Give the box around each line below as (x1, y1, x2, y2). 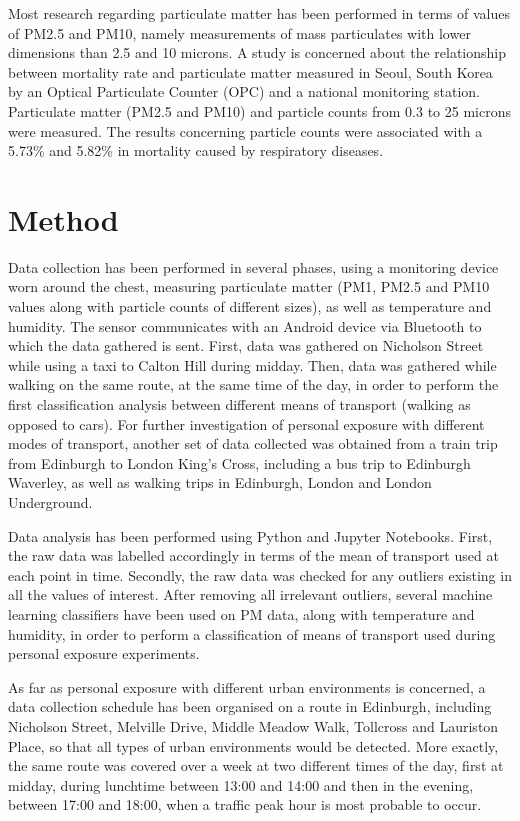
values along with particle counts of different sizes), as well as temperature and (8, 296, 492, 317)
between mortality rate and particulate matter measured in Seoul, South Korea (8, 61, 493, 82)
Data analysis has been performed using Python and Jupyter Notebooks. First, (8, 525, 493, 546)
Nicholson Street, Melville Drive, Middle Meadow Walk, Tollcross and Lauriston (8, 715, 499, 736)
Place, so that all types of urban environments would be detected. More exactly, (8, 735, 499, 756)
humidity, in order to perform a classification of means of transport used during (8, 623, 496, 644)
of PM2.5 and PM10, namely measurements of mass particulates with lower (8, 22, 471, 43)
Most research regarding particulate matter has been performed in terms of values (8, 3, 510, 23)
